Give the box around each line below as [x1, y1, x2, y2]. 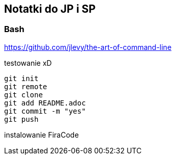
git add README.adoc [4, 98, 86, 107]
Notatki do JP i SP [4, 3, 96, 15]
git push [4, 115, 39, 123]
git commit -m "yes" [4, 107, 86, 115]
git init [4, 74, 39, 83]
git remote [4, 82, 47, 91]
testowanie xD [4, 58, 52, 67]
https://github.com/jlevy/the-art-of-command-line [4, 42, 172, 51]
